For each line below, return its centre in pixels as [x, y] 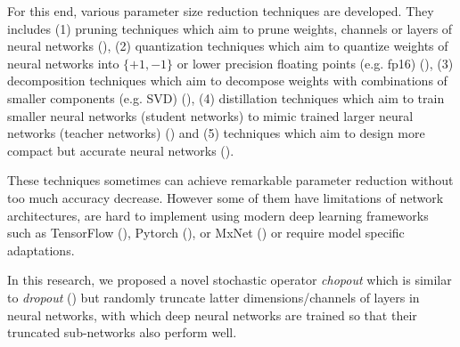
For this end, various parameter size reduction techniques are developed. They [221, 11]
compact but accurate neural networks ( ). [121, 150]
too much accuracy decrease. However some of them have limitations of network [226, 197]
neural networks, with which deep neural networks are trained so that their [212, 315]
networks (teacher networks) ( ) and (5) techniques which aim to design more [216, 133]
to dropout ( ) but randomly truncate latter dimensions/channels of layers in [214, 297]
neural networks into [63, 63]
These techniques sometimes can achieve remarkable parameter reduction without [230, 180]
